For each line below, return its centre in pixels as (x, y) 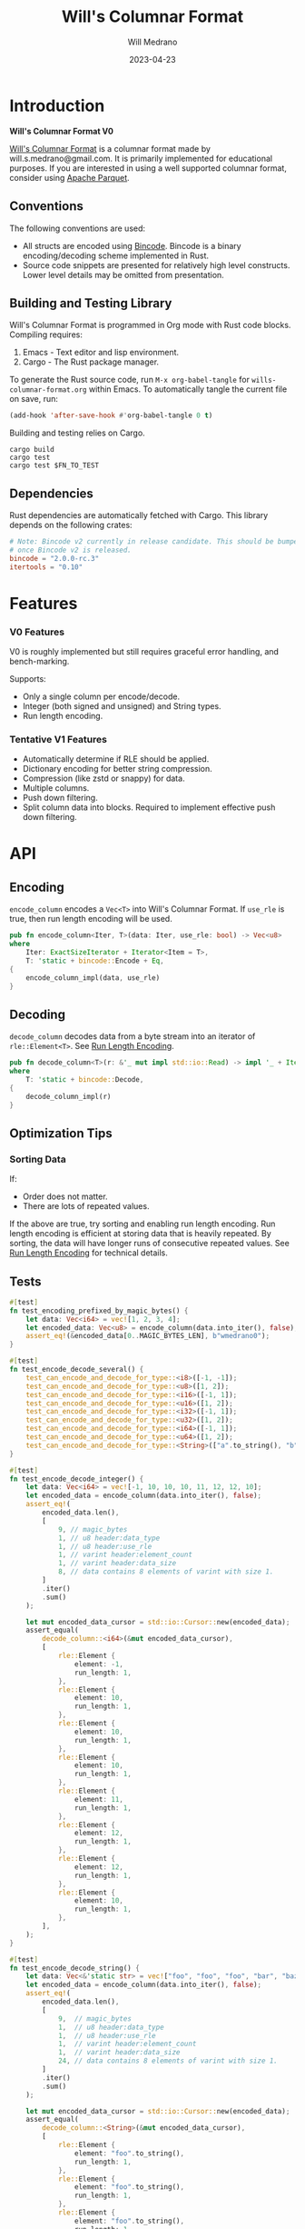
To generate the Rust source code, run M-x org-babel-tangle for (129, 380)
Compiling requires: (46, 335)
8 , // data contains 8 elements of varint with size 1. (166, 1572)
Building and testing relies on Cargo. (77, 433)
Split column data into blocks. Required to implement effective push (149, 807)
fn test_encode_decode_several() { (77, 1370)
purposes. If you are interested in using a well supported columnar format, (148, 168)
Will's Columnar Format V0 (61, 131)
